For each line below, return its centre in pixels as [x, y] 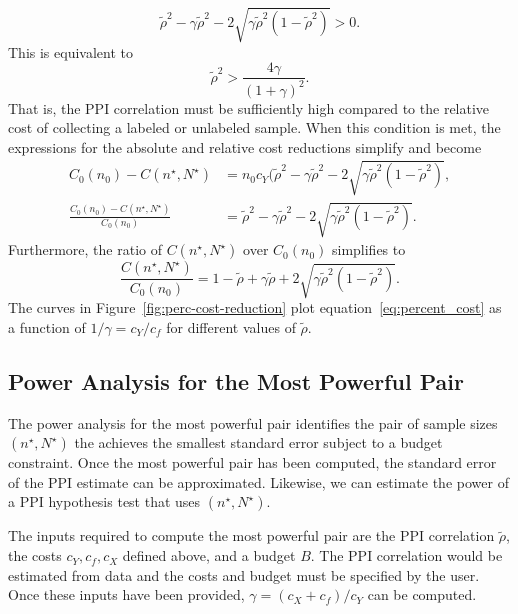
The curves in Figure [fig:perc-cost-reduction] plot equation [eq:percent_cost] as [255, 307]
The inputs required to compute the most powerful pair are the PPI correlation [251, 535]
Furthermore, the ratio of [85, 249]
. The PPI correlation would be [406, 555]
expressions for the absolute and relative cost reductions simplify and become [245, 146]
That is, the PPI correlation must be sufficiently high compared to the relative [249, 107]
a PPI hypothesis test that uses [104, 501]
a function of [47, 326]
